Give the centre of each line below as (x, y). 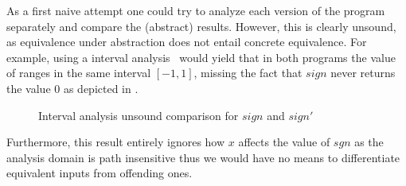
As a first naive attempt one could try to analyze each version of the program (196, 10)
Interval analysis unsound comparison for (139, 115)
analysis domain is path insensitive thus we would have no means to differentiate (203, 157)
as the (369, 142)
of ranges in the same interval (79, 73)
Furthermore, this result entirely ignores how (116, 142)
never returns (363, 73)
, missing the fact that (248, 73)
